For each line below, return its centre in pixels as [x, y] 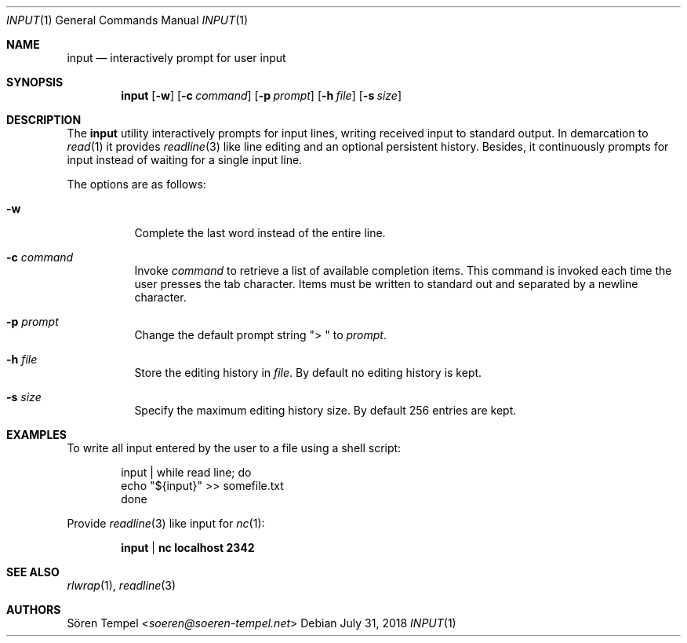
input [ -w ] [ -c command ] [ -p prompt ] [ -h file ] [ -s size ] [262, 95]
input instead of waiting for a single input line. [185, 160]
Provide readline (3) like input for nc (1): [166, 523]
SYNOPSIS [35, 82]
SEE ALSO [33, 572]
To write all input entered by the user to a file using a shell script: [234, 448]
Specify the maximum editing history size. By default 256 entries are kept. [325, 410]
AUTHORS [34, 610]
